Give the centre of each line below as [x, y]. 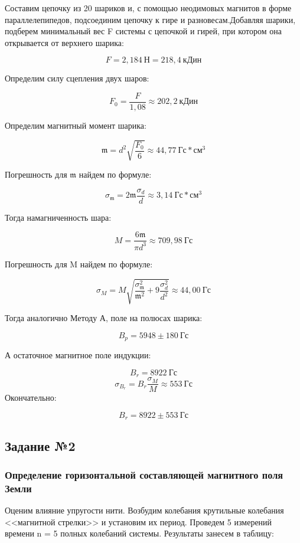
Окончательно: [31, 398]
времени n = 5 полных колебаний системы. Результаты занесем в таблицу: [139, 533]
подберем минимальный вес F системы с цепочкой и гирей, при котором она [144, 31]
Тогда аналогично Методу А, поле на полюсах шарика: [104, 317]
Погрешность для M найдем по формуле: [79, 264]
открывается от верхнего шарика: [64, 42]
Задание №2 [40, 445]
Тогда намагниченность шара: [58, 217]
